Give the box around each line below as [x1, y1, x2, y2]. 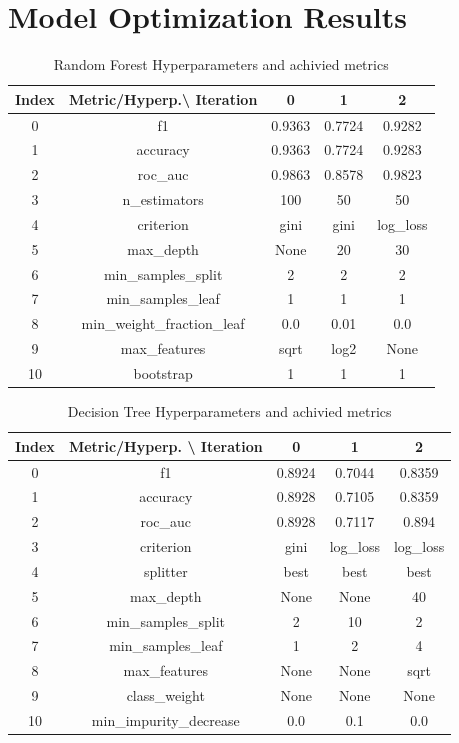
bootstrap [133, 363, 193, 383]
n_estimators [122, 189, 204, 210]
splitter [143, 560, 188, 581]
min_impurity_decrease [91, 709, 240, 730]
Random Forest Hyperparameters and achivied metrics [53, 54, 389, 75]
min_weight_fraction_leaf [81, 313, 245, 334]
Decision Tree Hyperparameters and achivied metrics [67, 401, 392, 422]
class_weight [126, 685, 205, 706]
